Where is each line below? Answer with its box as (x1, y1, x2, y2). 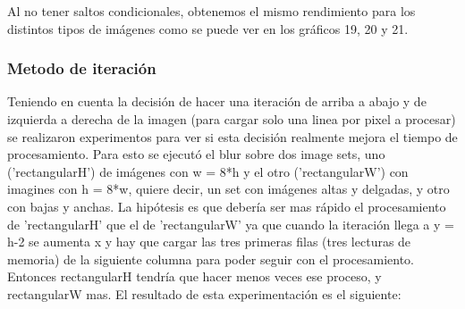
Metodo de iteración (7, 57, 156, 79)
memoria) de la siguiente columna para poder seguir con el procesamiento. (7, 249, 415, 268)
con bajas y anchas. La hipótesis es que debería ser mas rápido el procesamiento (7, 196, 446, 215)
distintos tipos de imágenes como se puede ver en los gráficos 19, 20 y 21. (7, 19, 409, 38)
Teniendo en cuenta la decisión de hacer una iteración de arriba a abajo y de (7, 92, 427, 111)
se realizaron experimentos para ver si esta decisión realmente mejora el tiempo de (7, 127, 458, 146)
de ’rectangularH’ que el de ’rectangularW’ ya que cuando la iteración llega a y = (7, 214, 454, 233)
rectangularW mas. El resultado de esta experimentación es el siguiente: (7, 284, 402, 303)
